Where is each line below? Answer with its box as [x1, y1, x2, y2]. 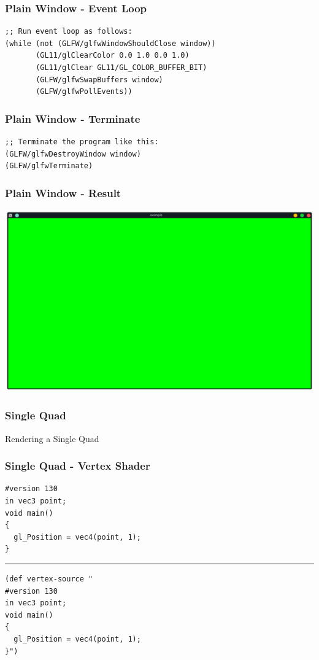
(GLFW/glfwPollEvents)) [36, 87, 133, 96]
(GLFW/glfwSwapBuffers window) [36, 75, 163, 84]
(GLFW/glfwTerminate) [5, 161, 93, 171]
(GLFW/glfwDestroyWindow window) [5, 149, 141, 158]
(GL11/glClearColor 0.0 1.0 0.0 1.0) [36, 51, 190, 60]
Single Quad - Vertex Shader [5, 458, 150, 473]
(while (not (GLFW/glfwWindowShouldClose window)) [5, 39, 216, 48]
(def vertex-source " [5, 574, 93, 583]
